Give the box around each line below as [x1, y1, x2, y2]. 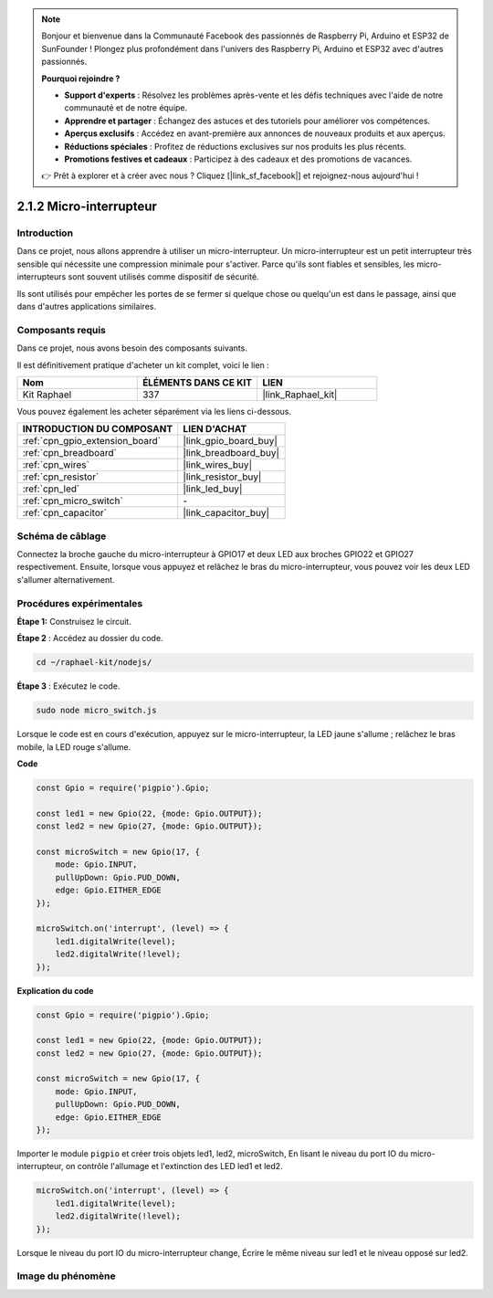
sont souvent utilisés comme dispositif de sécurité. [68, 271, 259, 282]
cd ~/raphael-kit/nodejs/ [36, 658, 152, 668]
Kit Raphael [22, 388, 72, 401]
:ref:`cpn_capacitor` [22, 507, 107, 520]
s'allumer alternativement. [16, 574, 115, 585]
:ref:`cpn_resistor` [22, 470, 100, 483]
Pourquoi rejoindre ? [41, 73, 121, 84]
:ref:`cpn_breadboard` [22, 447, 118, 459]
